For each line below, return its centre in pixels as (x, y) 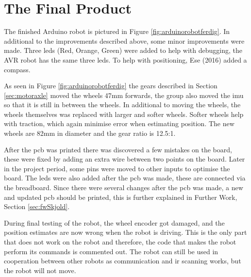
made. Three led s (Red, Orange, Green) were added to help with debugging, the (123, 50)
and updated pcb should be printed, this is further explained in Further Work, (121, 197)
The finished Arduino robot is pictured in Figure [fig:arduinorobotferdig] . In (117, 31)
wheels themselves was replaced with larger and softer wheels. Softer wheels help (124, 114)
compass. (17, 69)
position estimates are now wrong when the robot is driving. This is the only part (125, 232)
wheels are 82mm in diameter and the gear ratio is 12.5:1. (90, 133)
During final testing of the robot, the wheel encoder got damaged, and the (114, 222)
